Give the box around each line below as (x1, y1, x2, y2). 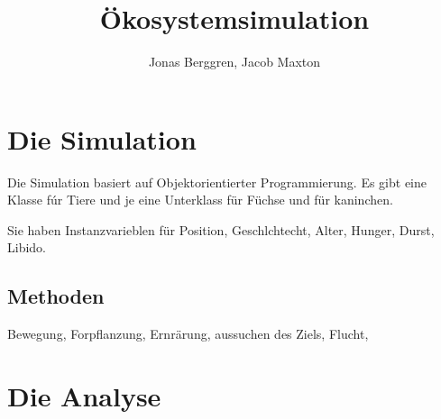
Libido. (7, 238, 46, 257)
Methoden (7, 282, 105, 310)
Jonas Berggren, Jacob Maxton (148, 52, 321, 71)
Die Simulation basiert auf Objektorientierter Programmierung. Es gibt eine (7, 172, 427, 191)
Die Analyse (7, 378, 161, 414)
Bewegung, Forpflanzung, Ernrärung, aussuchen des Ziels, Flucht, (7, 324, 369, 343)
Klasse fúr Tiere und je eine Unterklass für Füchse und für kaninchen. (7, 190, 393, 209)
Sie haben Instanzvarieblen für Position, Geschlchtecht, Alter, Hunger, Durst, (7, 220, 435, 239)
